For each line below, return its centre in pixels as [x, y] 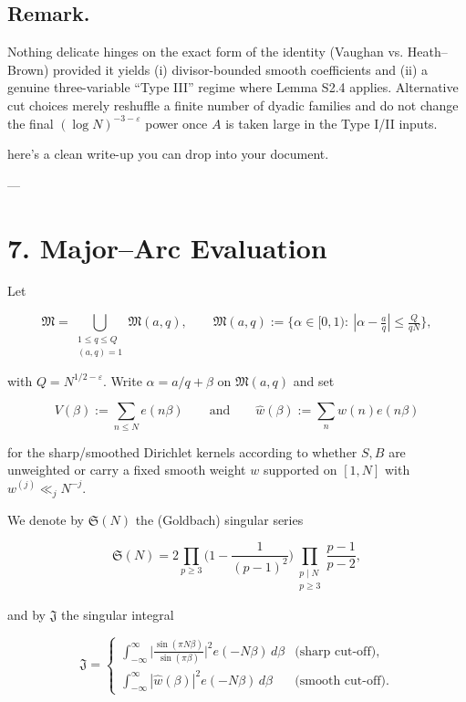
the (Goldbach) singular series [219, 519]
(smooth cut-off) [340, 681]
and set [314, 380]
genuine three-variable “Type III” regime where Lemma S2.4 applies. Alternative [233, 87]
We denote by [46, 519]
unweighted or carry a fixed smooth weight [127, 470]
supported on [300, 470]
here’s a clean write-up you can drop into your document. [168, 154]
